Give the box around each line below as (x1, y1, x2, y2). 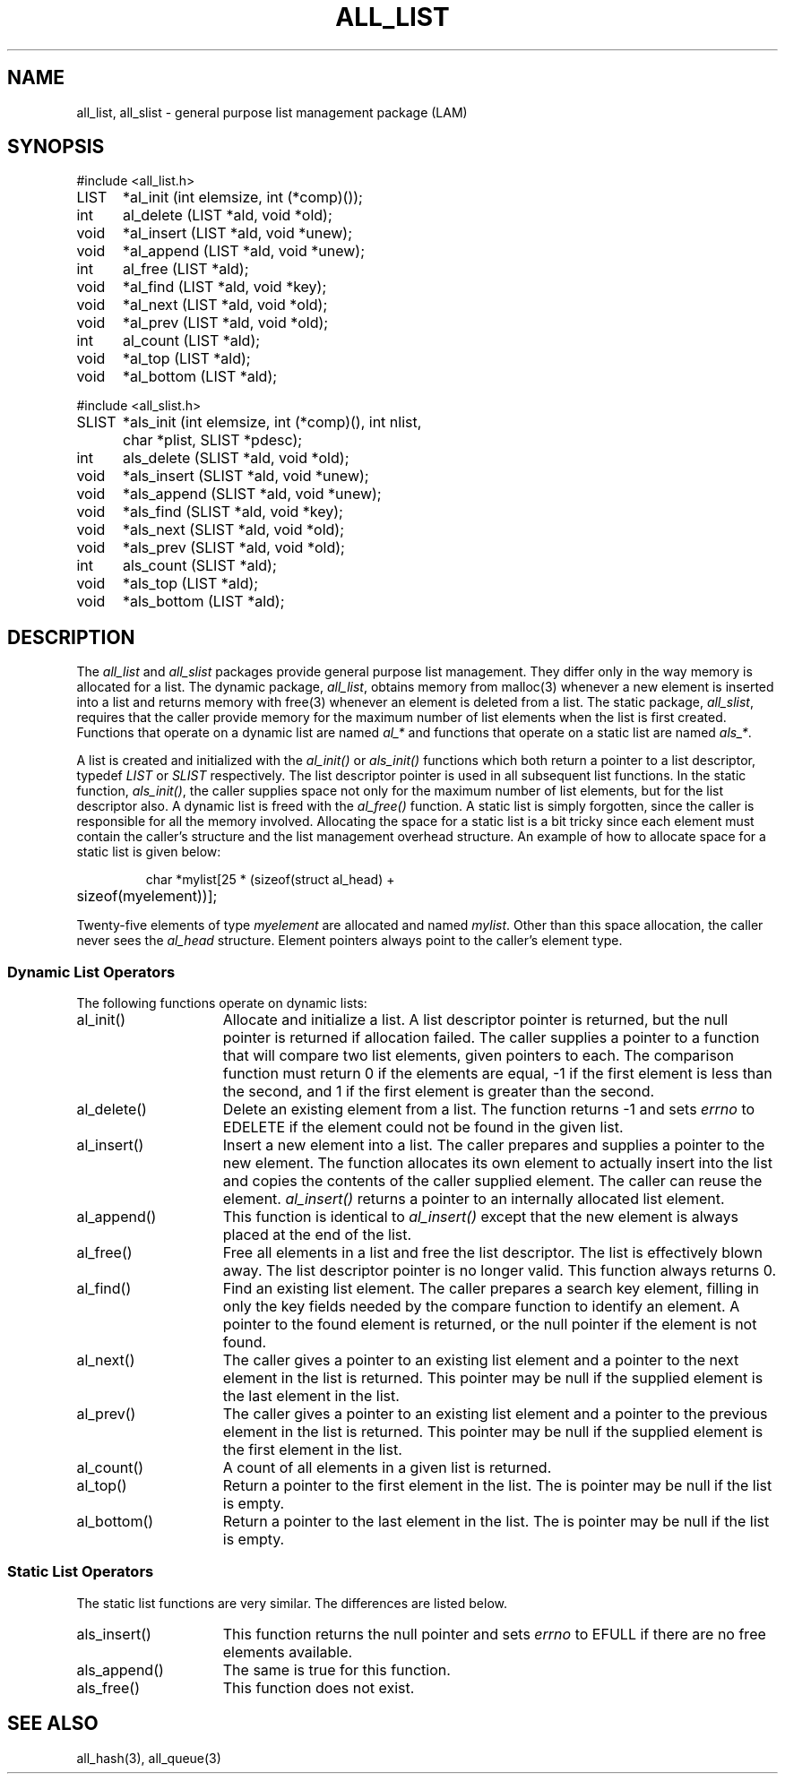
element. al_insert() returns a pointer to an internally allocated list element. (222, 1190, 725, 1209)
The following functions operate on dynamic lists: (76, 995, 367, 1011)
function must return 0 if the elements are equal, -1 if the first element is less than (222, 1064, 772, 1083)
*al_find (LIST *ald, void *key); (122, 278, 327, 297)
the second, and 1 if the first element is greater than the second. (222, 1082, 655, 1101)
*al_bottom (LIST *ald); (122, 367, 278, 386)
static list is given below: (76, 844, 221, 860)
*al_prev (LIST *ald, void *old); (122, 314, 329, 332)
